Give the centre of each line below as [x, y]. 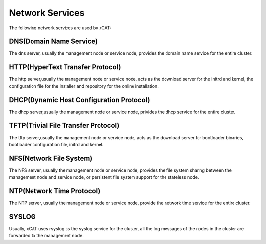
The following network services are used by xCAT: [60, 28]
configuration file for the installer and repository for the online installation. [84, 86]
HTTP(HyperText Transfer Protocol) [65, 67]
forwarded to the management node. [46, 236]
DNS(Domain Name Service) [53, 42]
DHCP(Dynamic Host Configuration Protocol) [80, 100]
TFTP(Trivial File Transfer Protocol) [64, 126]
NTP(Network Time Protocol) [55, 191]
